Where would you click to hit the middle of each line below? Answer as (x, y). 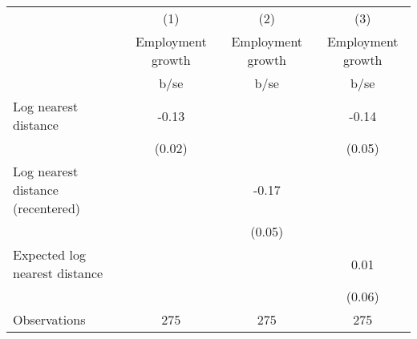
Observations (49, 319)
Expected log (49, 254)
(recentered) (47, 208)
